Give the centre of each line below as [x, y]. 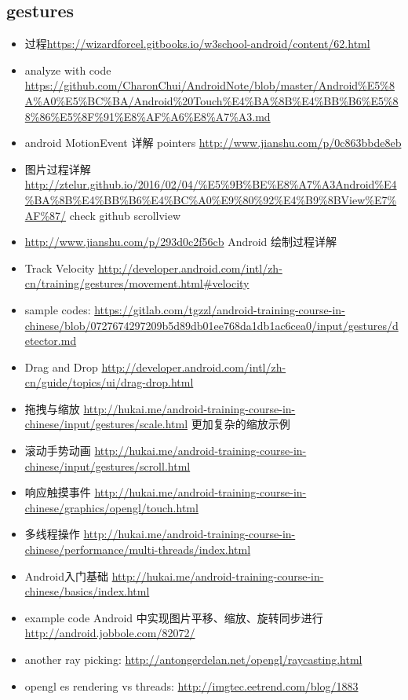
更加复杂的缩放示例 [240, 424]
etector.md [51, 341]
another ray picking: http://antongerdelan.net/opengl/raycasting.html [193, 660]
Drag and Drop [61, 366]
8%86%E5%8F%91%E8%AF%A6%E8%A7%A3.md [148, 116]
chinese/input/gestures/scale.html [106, 424]
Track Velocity [60, 268]
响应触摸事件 [58, 492]
